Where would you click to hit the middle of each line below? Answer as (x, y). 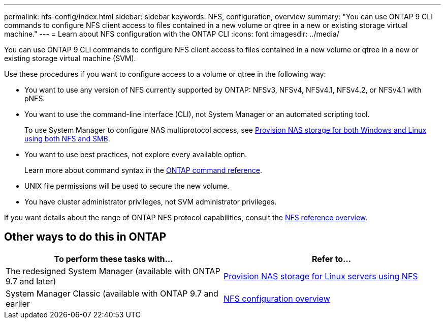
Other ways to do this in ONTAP (85, 237)
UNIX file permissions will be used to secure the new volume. (127, 186)
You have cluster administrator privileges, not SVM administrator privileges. (151, 202)
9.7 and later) (31, 281)
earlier (18, 303)
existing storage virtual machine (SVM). (70, 58)
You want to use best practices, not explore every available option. (136, 154)
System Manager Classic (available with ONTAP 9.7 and (112, 293)
